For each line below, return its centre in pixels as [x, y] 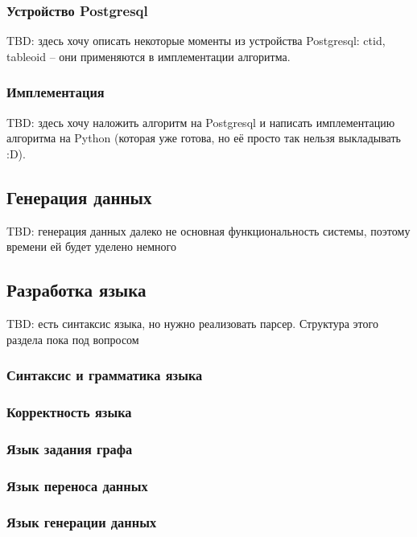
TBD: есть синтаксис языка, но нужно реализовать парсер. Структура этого [192, 323]
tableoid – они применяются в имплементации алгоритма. [149, 56]
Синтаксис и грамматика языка [105, 375]
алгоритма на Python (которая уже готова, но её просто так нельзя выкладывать [204, 138]
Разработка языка [76, 290]
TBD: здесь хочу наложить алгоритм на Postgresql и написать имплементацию [201, 122]
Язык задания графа [70, 448]
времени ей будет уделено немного [91, 246]
